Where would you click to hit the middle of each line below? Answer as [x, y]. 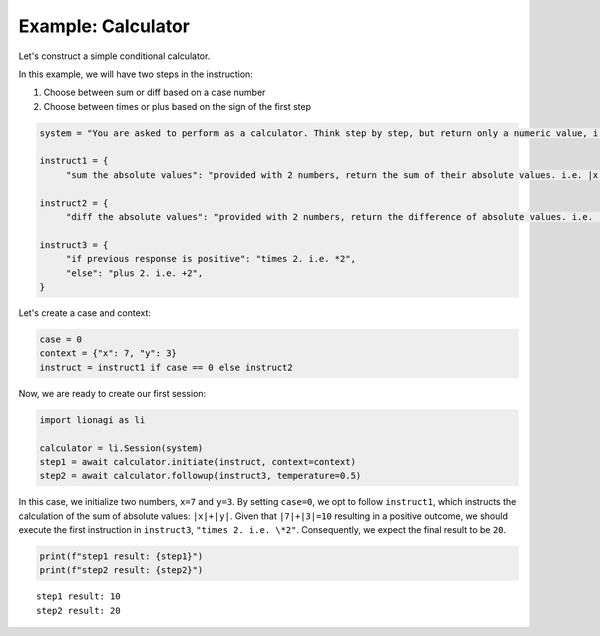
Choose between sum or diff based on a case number [154, 92]
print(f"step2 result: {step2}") [121, 570]
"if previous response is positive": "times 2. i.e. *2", [211, 259]
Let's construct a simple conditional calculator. [114, 56]
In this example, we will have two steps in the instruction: [136, 74]
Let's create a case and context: [85, 312]
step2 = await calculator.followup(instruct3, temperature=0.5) [200, 476]
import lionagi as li [92, 419]
